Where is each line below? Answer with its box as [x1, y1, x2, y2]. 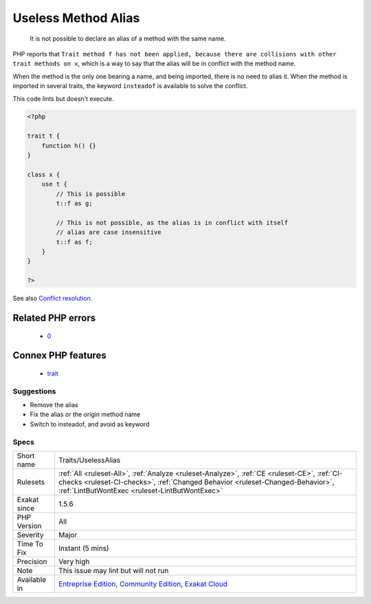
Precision [16, 557, 47, 566]
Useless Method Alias [12, 10, 140, 25]
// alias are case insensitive [56, 228, 161, 237]
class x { [27, 171, 60, 178]
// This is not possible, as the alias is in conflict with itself [56, 219, 289, 226]
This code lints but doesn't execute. [12, 94, 115, 103]
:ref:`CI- [317, 468, 343, 478]
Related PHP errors [12, 312, 96, 323]
